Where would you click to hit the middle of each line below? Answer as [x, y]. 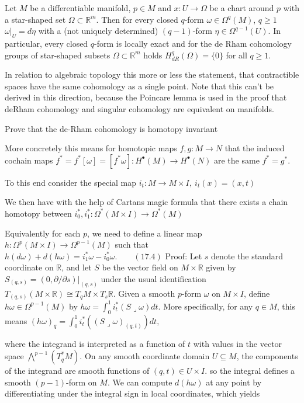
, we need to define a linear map [145, 233]
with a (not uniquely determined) [98, 31]
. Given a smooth [144, 293]
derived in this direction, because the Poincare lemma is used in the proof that [146, 97]
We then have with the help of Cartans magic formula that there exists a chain [146, 202]
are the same [237, 160]
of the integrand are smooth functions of [77, 371]
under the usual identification [153, 278]
